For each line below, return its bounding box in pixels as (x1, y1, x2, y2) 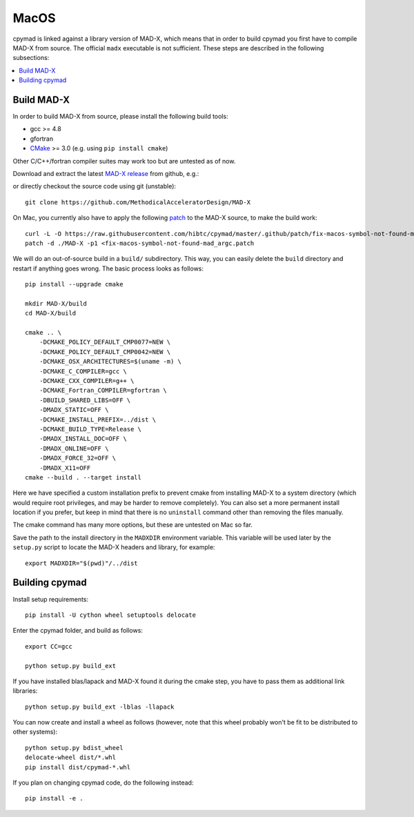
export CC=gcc (25, 642, 72, 650)
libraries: (12, 687, 38, 695)
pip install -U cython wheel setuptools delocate (25, 611, 197, 619)
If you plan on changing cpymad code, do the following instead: (12, 778, 194, 787)
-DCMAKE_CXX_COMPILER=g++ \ (39, 377, 135, 384)
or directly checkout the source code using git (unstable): (12, 182, 176, 190)
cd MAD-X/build (25, 309, 77, 317)
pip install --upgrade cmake (25, 280, 124, 288)
